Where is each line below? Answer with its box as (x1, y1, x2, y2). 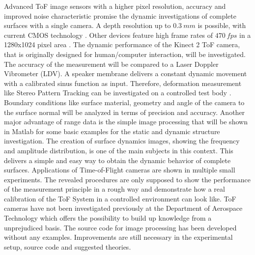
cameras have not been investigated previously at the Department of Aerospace (4, 203, 243, 213)
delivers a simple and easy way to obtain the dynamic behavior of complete (4, 155, 231, 165)
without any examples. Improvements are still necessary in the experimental (4, 232, 233, 242)
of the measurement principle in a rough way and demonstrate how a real (4, 184, 225, 194)
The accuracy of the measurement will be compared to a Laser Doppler (4, 58, 219, 69)
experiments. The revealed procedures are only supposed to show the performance (4, 174, 251, 184)
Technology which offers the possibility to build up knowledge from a (4, 213, 212, 223)
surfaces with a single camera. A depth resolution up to (4, 20, 171, 30)
